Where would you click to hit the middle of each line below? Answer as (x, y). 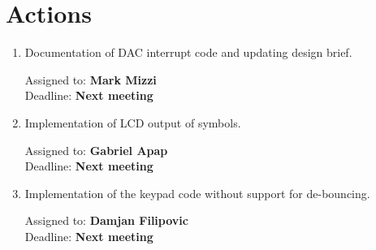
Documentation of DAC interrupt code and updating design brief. (188, 52)
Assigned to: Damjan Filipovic (106, 220)
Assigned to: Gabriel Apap (96, 150)
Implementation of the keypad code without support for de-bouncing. (197, 193)
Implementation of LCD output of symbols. (133, 122)
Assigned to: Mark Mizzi (91, 79)
